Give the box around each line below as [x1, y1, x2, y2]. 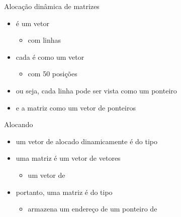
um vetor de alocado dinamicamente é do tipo [16, 136, 157, 146]
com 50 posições [28, 68, 77, 79]
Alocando [4, 119, 33, 130]
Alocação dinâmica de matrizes [4, 1, 100, 11]
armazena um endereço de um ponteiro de [28, 203, 157, 214]
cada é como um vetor [16, 51, 84, 62]
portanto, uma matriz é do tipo [16, 186, 113, 197]
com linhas [28, 35, 61, 45]
